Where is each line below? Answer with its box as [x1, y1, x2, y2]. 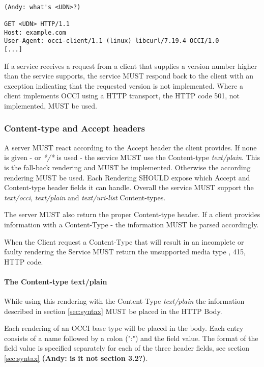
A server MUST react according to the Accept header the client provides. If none [4, 142, 257, 152]
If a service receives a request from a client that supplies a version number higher [4, 60, 257, 71]
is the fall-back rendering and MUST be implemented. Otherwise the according [4, 162, 251, 172]
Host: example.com [4, 29, 66, 36]
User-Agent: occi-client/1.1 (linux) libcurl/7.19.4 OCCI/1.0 [4, 37, 219, 45]
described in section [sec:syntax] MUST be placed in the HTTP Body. [4, 305, 222, 316]
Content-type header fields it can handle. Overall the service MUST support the [4, 182, 254, 193]
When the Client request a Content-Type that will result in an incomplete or [4, 236, 244, 247]
